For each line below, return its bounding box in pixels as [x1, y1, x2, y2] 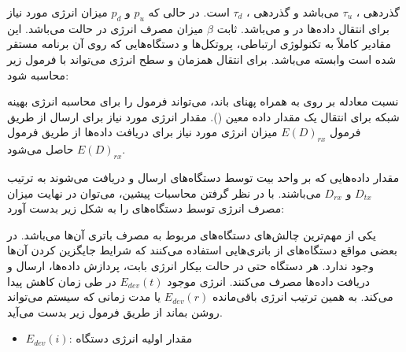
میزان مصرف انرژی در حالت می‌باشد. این [7, 20, 204, 36]
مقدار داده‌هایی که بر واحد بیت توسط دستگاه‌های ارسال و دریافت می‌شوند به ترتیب [7, 169, 400, 185]
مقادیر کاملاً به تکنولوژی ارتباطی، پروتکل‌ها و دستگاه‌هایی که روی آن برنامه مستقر [7, 35, 391, 52]
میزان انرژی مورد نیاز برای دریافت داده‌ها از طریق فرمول [7, 124, 278, 140]
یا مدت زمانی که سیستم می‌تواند [7, 288, 161, 305]
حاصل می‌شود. [7, 141, 126, 157]
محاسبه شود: [7, 66, 69, 83]
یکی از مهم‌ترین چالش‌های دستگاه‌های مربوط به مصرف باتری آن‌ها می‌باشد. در [7, 226, 376, 243]
